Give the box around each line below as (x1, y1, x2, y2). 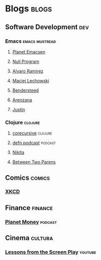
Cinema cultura (5, 234, 53, 242)
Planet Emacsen (12, 49, 46, 55)
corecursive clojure (12, 130, 52, 136)
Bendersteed (12, 87, 39, 93)
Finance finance (5, 203, 53, 212)
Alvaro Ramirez (12, 68, 44, 74)
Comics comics (5, 173, 50, 182)
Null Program (12, 58, 40, 65)
